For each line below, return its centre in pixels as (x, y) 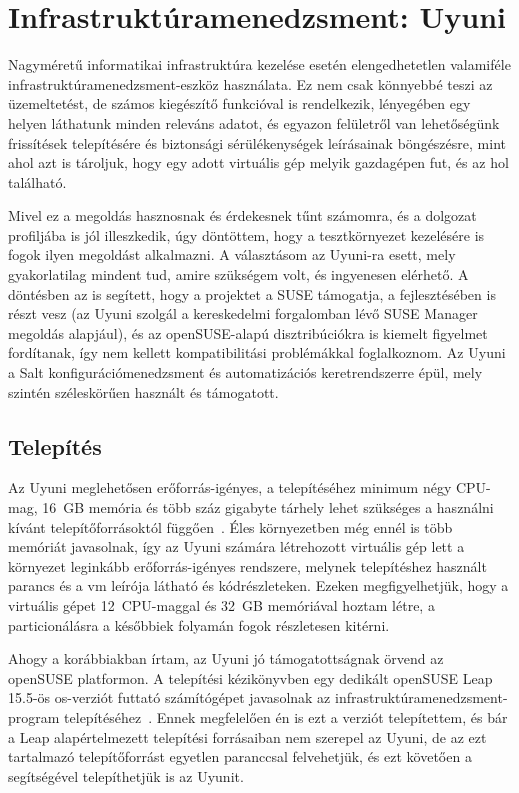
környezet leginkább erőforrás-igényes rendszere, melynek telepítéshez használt (247, 565)
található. (37, 181)
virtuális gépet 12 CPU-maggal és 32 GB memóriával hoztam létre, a (221, 604)
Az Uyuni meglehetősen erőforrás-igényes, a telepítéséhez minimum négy (230, 487)
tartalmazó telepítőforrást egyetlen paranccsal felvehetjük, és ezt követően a (240, 756)
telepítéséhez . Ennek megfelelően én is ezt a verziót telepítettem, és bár (286, 716)
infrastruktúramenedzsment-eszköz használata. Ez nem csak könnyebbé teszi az (250, 83)
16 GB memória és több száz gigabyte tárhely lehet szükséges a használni (268, 507)
